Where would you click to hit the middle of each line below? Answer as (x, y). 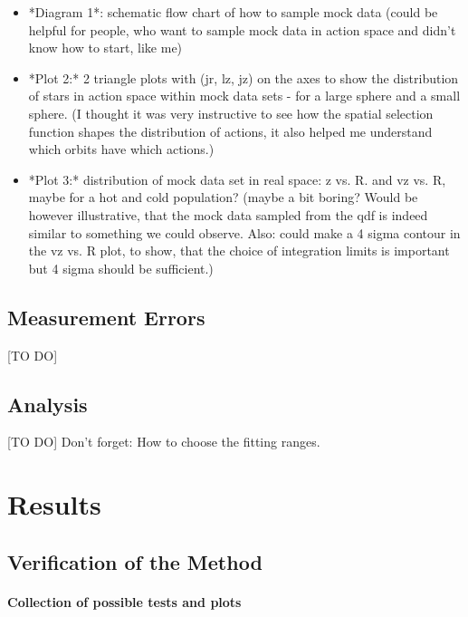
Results (54, 504)
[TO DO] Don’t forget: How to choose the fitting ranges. (164, 442)
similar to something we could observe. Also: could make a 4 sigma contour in (244, 232)
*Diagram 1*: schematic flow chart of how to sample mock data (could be (233, 12)
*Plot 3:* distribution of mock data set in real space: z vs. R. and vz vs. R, (237, 179)
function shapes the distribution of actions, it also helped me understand (230, 131)
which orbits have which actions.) (121, 149)
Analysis (48, 404)
